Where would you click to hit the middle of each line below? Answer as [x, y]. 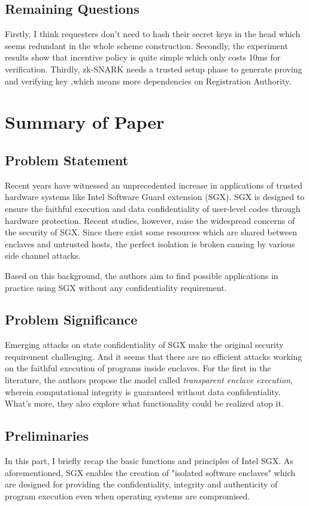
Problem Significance [71, 319]
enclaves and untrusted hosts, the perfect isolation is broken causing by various [150, 243]
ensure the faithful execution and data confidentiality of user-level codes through [153, 208]
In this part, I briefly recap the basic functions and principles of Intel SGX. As [149, 461]
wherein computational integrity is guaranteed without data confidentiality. [143, 391]
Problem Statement [67, 160]
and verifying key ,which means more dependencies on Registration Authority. [148, 81]
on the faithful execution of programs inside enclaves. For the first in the [138, 368]
